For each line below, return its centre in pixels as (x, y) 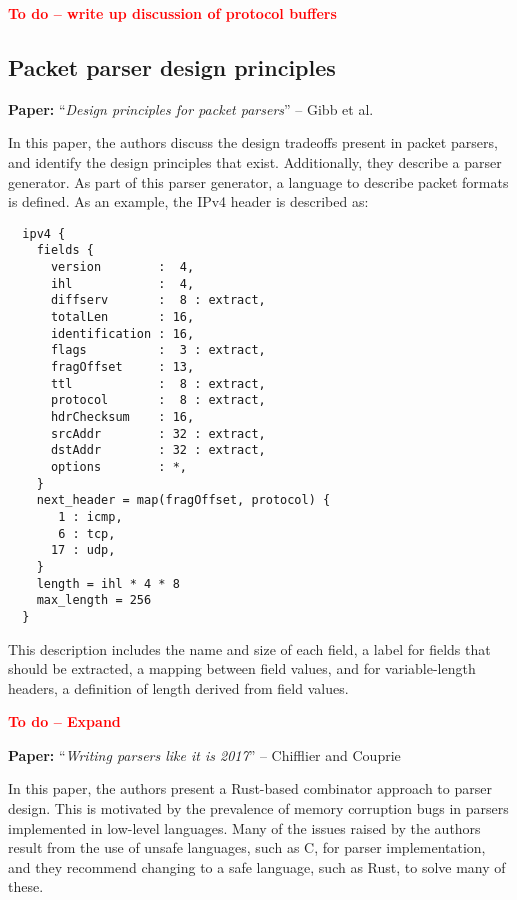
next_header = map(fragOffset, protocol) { (183, 500)
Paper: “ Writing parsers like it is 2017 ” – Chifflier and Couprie (204, 754)
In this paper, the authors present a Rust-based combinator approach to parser (250, 788)
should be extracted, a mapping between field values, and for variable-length (242, 668)
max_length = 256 (94, 600)
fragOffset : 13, (122, 367)
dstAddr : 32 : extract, (158, 450)
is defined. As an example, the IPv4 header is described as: (188, 201)
